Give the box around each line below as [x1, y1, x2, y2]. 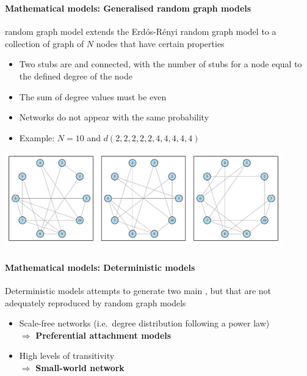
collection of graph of [5, 37, 84, 50]
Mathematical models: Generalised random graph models [5, 1, 251, 14]
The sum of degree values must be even [19, 90, 167, 103]
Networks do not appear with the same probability [19, 111, 209, 123]
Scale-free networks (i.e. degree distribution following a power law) [19, 317, 270, 330]
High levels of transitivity [19, 349, 115, 362]
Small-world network [35, 361, 125, 374]
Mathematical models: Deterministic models [5, 260, 195, 273]
